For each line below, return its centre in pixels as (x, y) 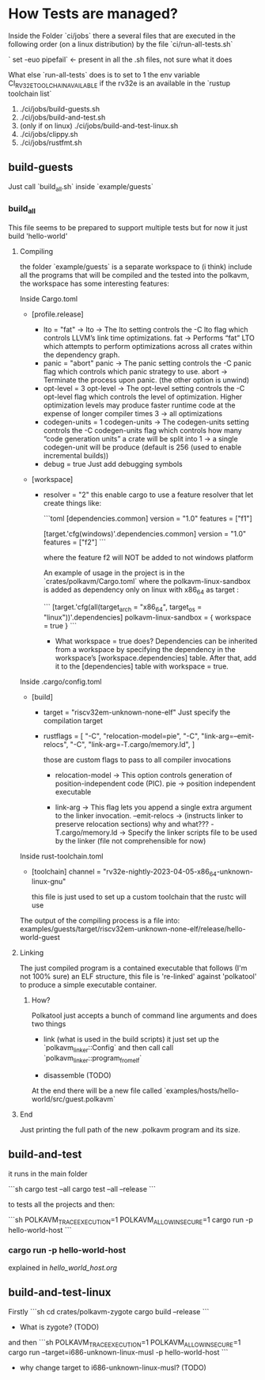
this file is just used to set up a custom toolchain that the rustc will (139, 897)
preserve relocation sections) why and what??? (132, 824)
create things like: (72, 502)
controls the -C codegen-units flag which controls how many (143, 430)
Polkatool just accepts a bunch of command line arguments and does (144, 1016)
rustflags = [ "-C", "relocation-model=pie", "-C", (121, 736)
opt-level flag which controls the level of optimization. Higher (143, 396)
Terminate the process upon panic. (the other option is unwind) (146, 380)
